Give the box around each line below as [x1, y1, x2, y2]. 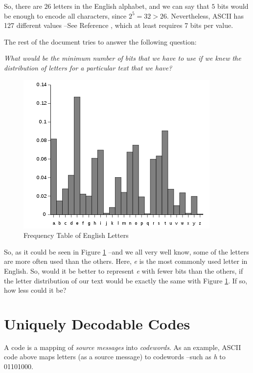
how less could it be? [4, 285, 67, 295]
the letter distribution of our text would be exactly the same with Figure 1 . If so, [4, 275, 248, 285]
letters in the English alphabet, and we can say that [53, 1, 209, 11]
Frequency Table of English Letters [23, 230, 129, 240]
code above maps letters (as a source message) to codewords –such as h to [4, 351, 226, 362]
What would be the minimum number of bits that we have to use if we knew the [4, 53, 241, 63]
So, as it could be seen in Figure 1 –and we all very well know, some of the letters [4, 246, 249, 256]
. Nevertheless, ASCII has [166, 10, 244, 21]
